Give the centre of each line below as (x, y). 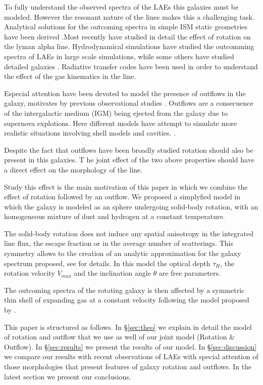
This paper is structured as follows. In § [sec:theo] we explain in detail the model (128, 327)
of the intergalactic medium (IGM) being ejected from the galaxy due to (116, 113)
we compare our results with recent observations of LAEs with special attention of (131, 356)
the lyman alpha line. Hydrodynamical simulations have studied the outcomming (129, 46)
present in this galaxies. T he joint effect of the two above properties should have (129, 160)
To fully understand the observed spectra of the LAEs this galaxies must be (121, 7)
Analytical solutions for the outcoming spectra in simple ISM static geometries (126, 27)
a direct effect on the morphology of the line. (73, 169)
